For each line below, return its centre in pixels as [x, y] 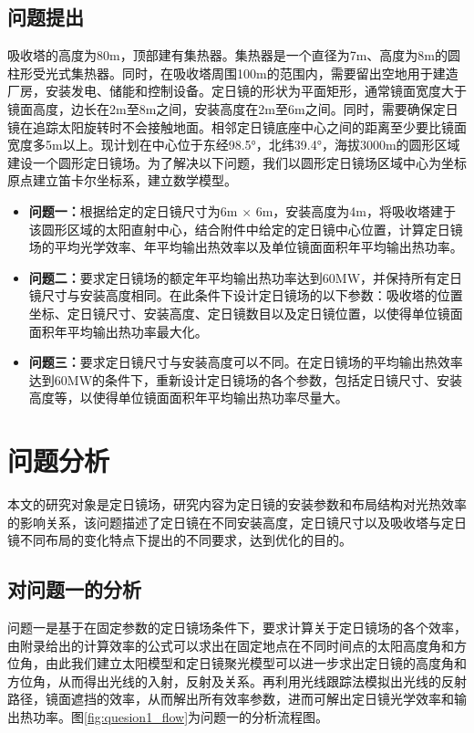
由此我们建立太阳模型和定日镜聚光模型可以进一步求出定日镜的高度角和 [256, 663]
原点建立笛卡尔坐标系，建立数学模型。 [122, 180]
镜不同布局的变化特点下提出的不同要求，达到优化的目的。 [180, 540]
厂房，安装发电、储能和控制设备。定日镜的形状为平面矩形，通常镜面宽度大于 [237, 91]
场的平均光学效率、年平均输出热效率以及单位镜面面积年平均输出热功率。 [246, 247]
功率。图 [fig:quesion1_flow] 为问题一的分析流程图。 [180, 716]
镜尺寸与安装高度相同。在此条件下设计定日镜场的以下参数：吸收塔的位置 [246, 295]
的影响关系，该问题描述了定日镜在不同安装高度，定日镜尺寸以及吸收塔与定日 [237, 522]
